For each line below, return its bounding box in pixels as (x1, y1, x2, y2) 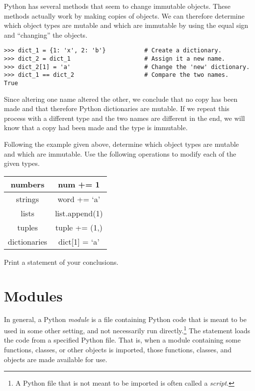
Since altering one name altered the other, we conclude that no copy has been (4, 93, 238, 104)
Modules (4, 285, 63, 305)
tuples (17, 221, 38, 233)
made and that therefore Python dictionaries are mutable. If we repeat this (4, 103, 229, 114)
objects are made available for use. (4, 354, 107, 364)
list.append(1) (55, 207, 103, 219)
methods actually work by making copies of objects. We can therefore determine (4, 10, 245, 21)
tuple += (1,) (55, 221, 102, 233)
